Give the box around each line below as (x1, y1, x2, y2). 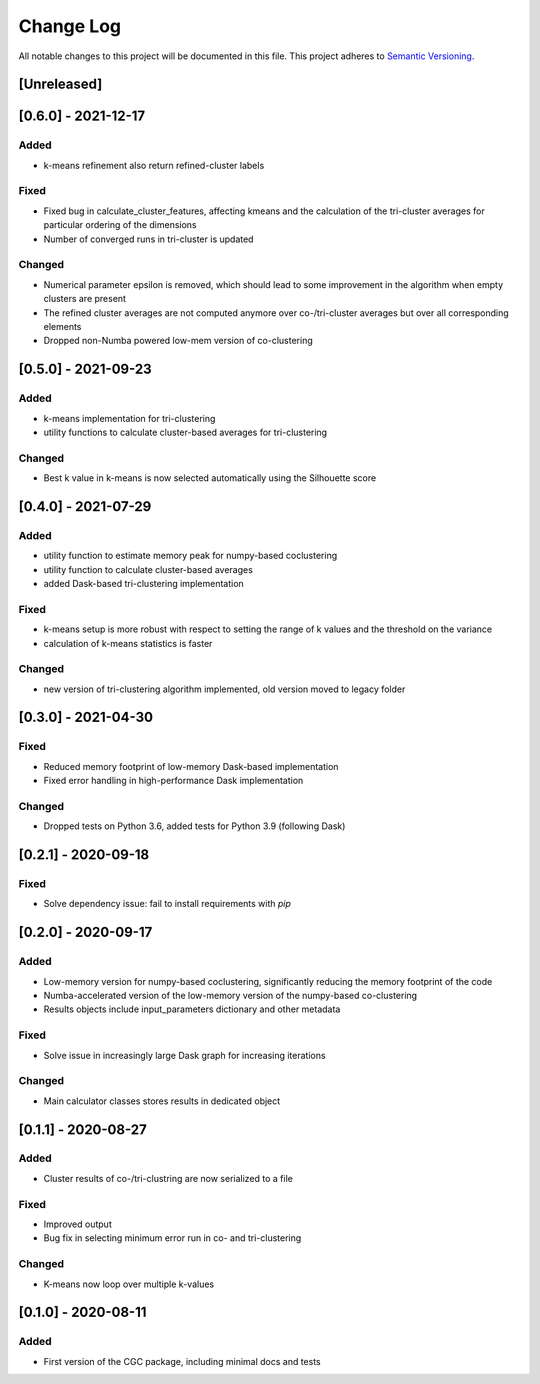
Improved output (43, 1218, 112, 1230)
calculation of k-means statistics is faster (43, 637, 213, 649)
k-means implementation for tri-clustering (43, 412, 216, 424)
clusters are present (43, 293, 127, 305)
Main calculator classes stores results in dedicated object (43, 1095, 281, 1107)
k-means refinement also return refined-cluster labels (43, 159, 265, 171)
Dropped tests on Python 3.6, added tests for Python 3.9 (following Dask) (43, 820, 346, 832)
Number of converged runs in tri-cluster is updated (43, 233, 254, 245)
